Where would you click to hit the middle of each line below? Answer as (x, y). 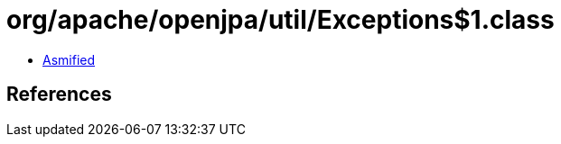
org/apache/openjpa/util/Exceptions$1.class (280, 20)
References (59, 94)
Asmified (69, 59)
